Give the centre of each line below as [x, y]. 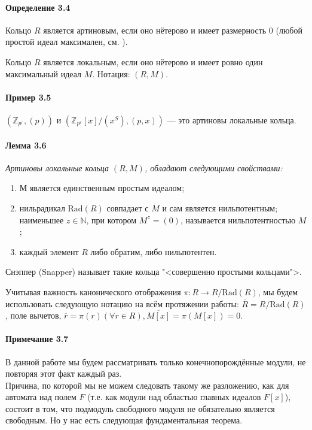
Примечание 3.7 [37, 339]
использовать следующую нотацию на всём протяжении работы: [122, 303]
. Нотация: [111, 73]
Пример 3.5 [28, 97]
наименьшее [42, 219]
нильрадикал [42, 208]
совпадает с [128, 208]
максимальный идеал [43, 73]
